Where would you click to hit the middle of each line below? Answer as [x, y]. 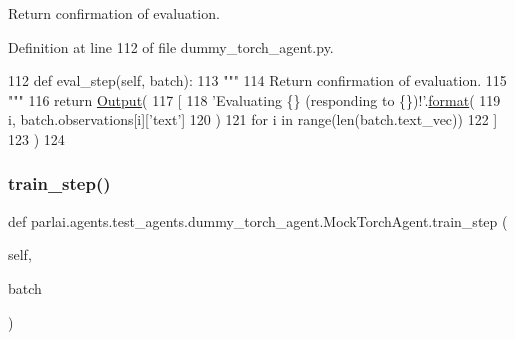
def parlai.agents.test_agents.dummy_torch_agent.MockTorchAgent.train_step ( [258, 220]
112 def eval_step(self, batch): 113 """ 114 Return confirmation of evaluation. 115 [257, 80]
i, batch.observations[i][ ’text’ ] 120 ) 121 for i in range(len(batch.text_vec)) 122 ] [253, 119]
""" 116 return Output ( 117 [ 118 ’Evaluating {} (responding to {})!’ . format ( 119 [254, 99]
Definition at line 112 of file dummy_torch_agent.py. [171, 46]
